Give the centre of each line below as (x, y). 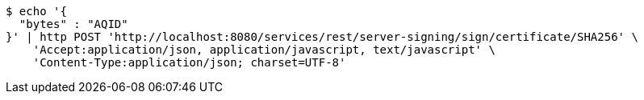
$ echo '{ (36, 11)
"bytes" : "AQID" (73, 24)
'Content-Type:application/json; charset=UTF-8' (189, 62)
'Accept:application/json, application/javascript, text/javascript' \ (264, 50)
